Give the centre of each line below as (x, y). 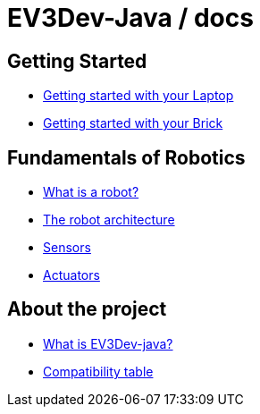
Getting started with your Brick (133, 123)
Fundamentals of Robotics (126, 157)
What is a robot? (91, 192)
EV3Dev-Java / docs (130, 18)
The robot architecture (109, 220)
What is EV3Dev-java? (108, 343)
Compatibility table (98, 371)
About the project (87, 309)
